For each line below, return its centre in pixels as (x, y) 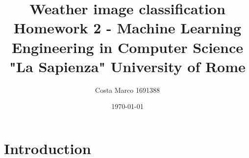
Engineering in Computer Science (127, 47)
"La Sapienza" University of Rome (127, 66)
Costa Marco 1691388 (127, 90)
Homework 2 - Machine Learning (127, 28)
